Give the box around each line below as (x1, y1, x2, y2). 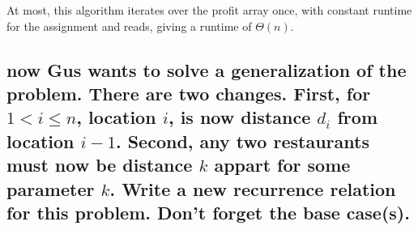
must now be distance (6, 152, 193, 177)
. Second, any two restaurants (115, 128, 369, 153)
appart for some (214, 152, 351, 177)
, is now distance (168, 104, 311, 130)
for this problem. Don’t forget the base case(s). (6, 199, 410, 224)
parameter (6, 176, 95, 201)
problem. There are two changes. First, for (6, 80, 371, 105)
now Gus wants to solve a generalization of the (6, 57, 407, 82)
